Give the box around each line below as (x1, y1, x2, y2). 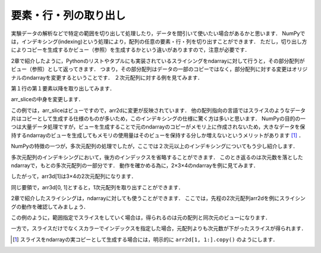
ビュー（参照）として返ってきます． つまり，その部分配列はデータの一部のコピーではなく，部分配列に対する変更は (11, 65, 292, 73)
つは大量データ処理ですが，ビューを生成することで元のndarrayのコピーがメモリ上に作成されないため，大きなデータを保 (11, 123, 306, 130)
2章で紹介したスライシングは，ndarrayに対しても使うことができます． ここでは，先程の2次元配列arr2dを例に (11, 195, 280, 202)
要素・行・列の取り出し (11, 9, 126, 22)
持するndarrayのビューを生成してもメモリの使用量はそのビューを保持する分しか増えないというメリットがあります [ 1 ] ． (11, 132, 304, 139)
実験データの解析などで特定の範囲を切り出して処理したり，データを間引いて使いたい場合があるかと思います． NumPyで (11, 30, 306, 37)
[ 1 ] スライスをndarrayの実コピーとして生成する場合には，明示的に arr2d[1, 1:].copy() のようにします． (12, 236, 278, 243)
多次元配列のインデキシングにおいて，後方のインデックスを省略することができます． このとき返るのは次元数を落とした (11, 154, 303, 161)
